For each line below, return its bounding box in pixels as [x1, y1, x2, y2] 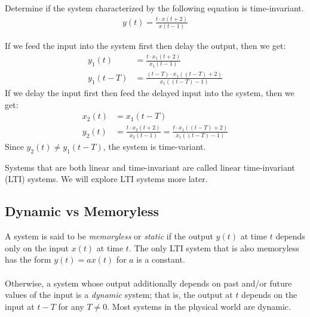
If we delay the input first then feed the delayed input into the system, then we [5, 87, 294, 99]
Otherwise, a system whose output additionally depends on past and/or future [5, 276, 292, 289]
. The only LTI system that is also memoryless [128, 241, 299, 254]
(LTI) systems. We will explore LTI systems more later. [5, 173, 208, 185]
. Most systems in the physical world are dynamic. [107, 300, 291, 312]
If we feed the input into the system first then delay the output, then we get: [5, 39, 286, 52]
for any [58, 300, 84, 312]
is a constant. [136, 253, 185, 266]
